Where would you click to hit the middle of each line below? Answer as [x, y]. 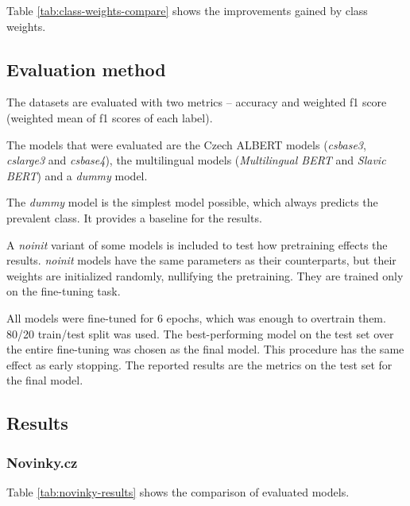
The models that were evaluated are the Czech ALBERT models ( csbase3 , [186, 144]
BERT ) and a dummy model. [77, 175]
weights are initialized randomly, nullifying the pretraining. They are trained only [205, 275]
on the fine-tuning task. [64, 291]
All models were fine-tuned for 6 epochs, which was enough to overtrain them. [196, 317]
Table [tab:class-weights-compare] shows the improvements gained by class [187, 10]
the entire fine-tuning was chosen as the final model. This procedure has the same [205, 349]
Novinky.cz [42, 462]
